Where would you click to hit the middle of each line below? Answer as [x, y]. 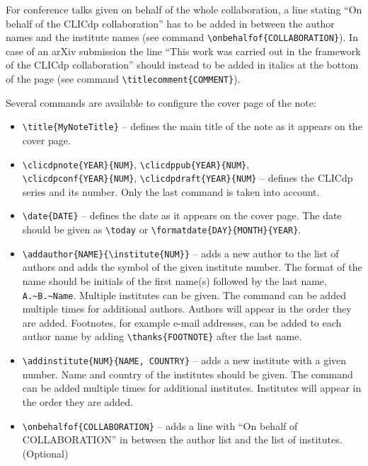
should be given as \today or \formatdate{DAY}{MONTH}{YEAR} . [162, 229]
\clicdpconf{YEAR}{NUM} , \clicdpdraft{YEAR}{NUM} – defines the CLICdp [188, 178]
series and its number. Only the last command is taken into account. [171, 191]
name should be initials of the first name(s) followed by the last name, [174, 281]
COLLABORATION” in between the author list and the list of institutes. [182, 439]
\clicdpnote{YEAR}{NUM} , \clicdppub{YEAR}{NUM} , [136, 164]
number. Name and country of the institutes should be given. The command [188, 374]
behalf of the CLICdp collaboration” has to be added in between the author [170, 23]
